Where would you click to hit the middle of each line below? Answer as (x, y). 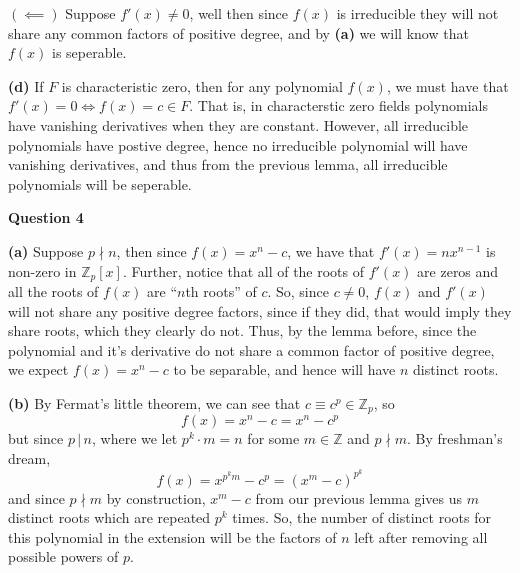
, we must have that (447, 85)
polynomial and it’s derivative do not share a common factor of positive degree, (251, 349)
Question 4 (46, 217)
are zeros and (458, 270)
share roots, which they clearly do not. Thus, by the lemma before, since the (242, 330)
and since (36, 497)
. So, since (298, 290)
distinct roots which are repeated (109, 517)
